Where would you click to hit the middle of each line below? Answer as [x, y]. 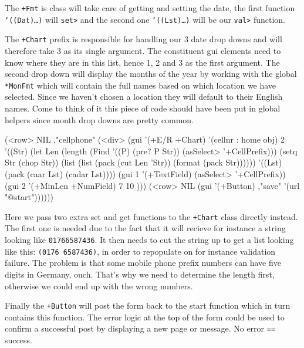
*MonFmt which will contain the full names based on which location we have [141, 85]
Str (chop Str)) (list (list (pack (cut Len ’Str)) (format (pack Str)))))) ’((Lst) [143, 162]
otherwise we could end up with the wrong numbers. [99, 286]
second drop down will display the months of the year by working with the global [151, 74]
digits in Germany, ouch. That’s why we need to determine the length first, [140, 274]
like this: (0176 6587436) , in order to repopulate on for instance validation [140, 251]
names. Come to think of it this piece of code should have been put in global [143, 108]
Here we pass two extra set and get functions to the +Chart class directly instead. [151, 216]
